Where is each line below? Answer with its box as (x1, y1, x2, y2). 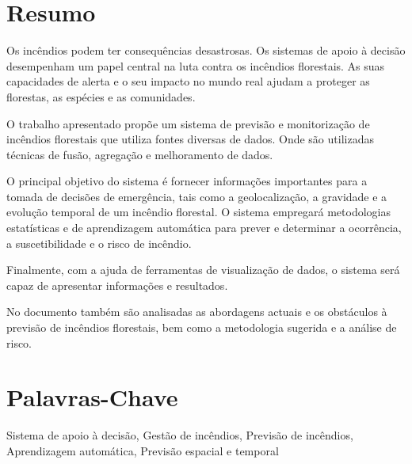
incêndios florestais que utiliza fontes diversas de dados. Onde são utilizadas (6, 131, 374, 147)
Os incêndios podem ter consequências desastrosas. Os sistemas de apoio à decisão (6, 42, 406, 59)
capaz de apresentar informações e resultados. (6, 276, 228, 293)
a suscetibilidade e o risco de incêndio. (6, 234, 192, 251)
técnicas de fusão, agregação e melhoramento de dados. (6, 146, 273, 162)
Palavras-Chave (6, 381, 178, 413)
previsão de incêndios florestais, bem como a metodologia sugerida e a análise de (6, 319, 397, 336)
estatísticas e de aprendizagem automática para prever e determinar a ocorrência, (6, 219, 402, 236)
